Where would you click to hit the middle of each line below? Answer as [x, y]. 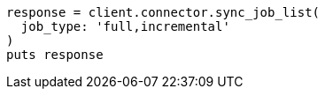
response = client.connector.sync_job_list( [163, 12]
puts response [55, 55]
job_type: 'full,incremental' [125, 26]
